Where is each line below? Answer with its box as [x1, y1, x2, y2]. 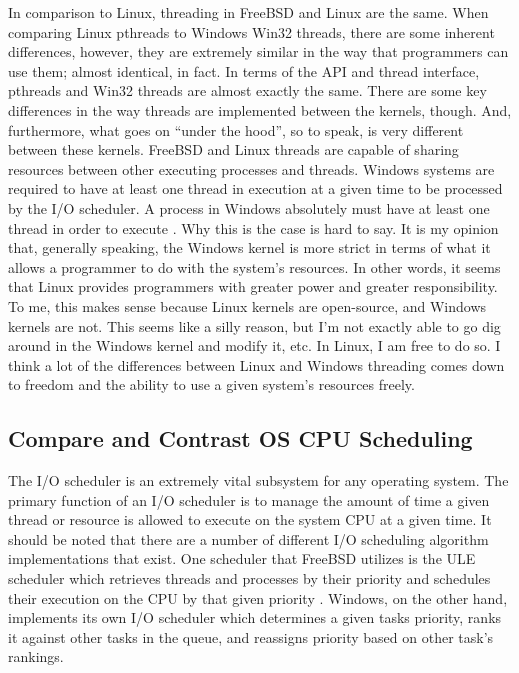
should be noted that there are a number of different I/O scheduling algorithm [8, 528, 489, 549]
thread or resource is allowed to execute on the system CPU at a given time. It [8, 509, 492, 530]
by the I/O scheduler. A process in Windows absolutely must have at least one [8, 197, 490, 218]
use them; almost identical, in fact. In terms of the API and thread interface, [8, 60, 480, 81]
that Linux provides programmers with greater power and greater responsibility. [8, 276, 498, 297]
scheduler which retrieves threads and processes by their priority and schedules [8, 568, 491, 589]
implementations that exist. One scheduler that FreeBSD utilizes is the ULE [8, 548, 476, 569]
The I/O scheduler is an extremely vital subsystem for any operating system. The [8, 470, 509, 491]
